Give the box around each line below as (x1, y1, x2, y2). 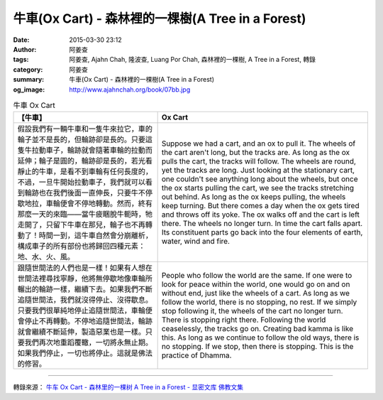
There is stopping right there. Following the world (161, 315, 326, 325)
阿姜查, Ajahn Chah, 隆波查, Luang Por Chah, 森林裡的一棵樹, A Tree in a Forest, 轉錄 (69, 55, 316, 64)
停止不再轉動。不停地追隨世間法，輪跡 (24, 316, 152, 326)
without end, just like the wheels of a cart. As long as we (161, 288, 350, 298)
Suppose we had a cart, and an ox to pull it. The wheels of (161, 139, 356, 148)
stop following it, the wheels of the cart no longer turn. (161, 306, 343, 316)
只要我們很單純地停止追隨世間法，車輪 (17, 306, 145, 315)
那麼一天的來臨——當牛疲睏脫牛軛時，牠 (17, 210, 152, 220)
